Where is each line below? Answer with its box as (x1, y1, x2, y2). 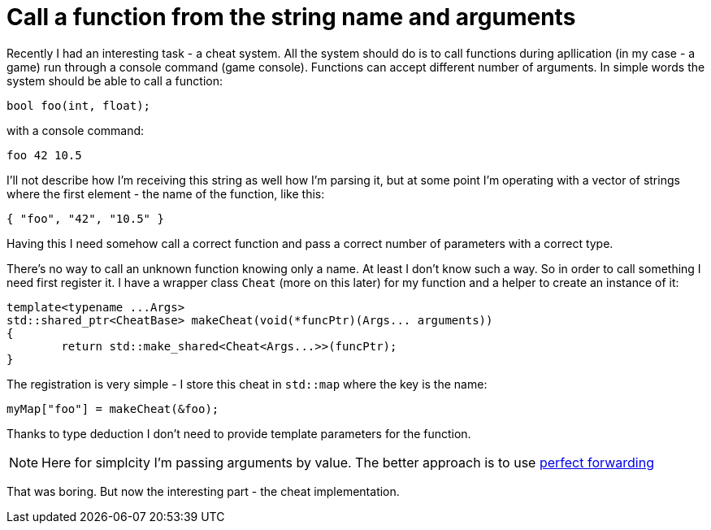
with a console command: (7, 123, 145, 137)
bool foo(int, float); (7, 98, 151, 112)
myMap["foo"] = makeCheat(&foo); (7, 402, 219, 415)
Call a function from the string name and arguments (7, 3, 576, 31)
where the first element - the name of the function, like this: (7, 186, 325, 201)
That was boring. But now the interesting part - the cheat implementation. (7, 484, 400, 498)
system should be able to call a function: (7, 73, 223, 88)
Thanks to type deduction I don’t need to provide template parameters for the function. (7, 426, 471, 441)
